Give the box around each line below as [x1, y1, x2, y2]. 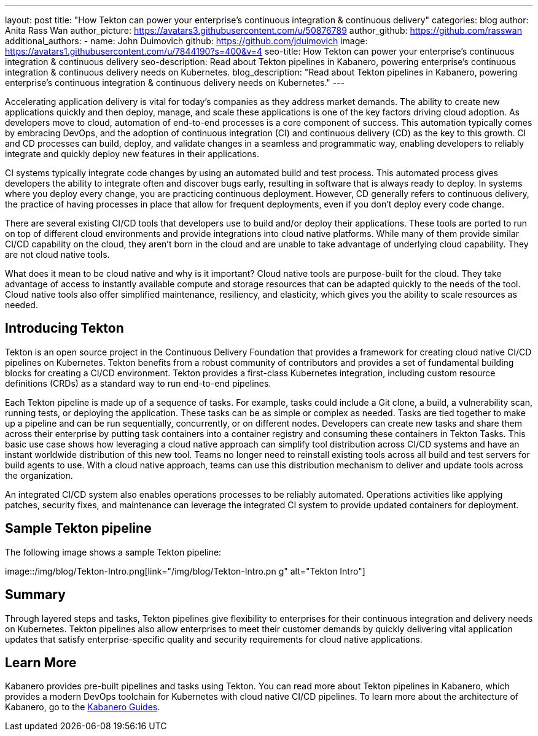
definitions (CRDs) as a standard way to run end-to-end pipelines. [5, 378, 271, 389]
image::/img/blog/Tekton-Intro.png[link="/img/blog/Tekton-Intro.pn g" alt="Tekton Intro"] [5, 565, 365, 576]
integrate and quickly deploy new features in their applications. [5, 149, 259, 159]
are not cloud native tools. [5, 249, 110, 260]
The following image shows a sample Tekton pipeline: [5, 546, 222, 557]
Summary [5, 587, 66, 603]
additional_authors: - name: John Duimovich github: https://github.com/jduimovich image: [5, 36, 368, 46]
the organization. [5, 470, 73, 481]
